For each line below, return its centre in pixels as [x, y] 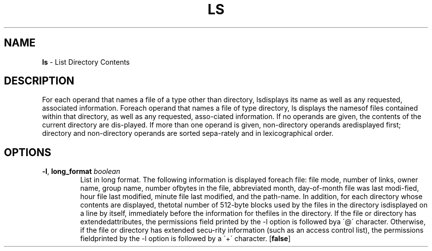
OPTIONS [28, 152]
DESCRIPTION [39, 81]
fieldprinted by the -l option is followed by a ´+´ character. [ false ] [185, 239]
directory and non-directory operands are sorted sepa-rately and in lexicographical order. [188, 133]
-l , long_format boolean [81, 171]
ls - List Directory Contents [86, 62]
